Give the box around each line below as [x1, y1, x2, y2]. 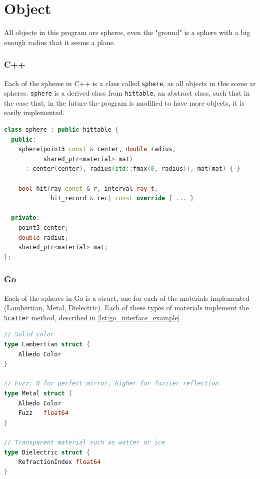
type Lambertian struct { [4, 341, 90, 348]
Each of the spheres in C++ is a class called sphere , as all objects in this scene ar [4, 78, 256, 88]
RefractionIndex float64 [18, 458, 101, 466]
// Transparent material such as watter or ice [4, 438, 165, 446]
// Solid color [4, 331, 54, 338]
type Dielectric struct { [4, 448, 90, 456]
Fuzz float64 [18, 409, 68, 417]
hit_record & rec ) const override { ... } [50, 195, 194, 202]
